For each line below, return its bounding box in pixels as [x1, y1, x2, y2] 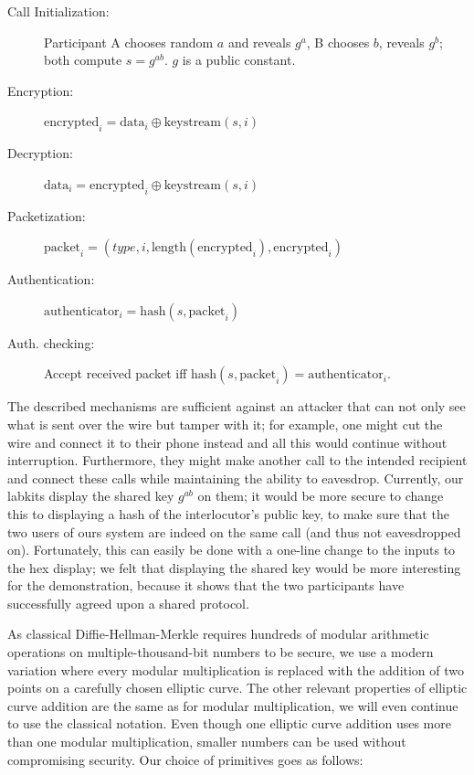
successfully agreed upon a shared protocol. [7, 593, 249, 612]
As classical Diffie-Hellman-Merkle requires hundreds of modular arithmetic [7, 624, 429, 643]
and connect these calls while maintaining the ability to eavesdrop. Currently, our [7, 468, 464, 487]
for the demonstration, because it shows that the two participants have [7, 576, 405, 595]
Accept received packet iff [44, 364, 187, 383]
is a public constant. [182, 50, 296, 69]
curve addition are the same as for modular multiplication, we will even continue [7, 695, 458, 715]
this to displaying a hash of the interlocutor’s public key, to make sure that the [7, 504, 449, 523]
